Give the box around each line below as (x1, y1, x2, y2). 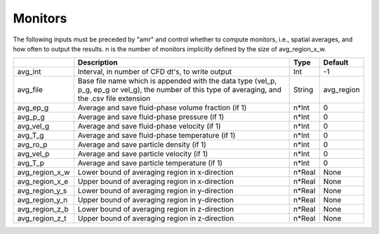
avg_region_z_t (17, 214, 67, 223)
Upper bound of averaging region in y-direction (77, 195, 234, 205)
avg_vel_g (17, 122, 49, 131)
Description (77, 58, 118, 67)
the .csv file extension (77, 93, 151, 103)
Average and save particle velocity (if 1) (77, 149, 208, 159)
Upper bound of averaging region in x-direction (77, 176, 234, 186)
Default (323, 58, 349, 67)
